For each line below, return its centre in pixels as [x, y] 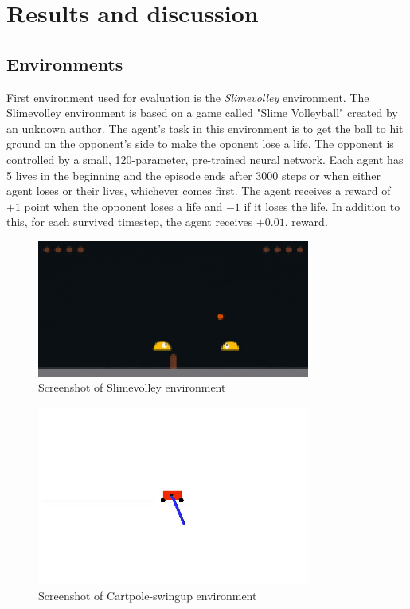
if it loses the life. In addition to [322, 206]
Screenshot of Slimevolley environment [132, 387]
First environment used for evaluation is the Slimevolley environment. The [188, 97]
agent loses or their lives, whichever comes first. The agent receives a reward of [199, 191]
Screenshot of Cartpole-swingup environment [148, 596]
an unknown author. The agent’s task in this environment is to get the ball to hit [205, 128]
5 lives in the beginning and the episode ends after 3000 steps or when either [193, 175]
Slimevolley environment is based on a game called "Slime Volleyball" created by [202, 113]
